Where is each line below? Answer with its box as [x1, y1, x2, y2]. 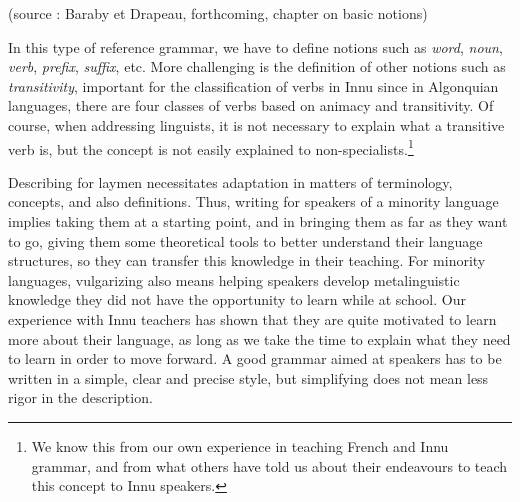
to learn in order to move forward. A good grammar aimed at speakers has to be [8, 348, 502, 369]
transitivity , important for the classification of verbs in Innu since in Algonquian [8, 75, 499, 96]
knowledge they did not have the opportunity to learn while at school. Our [8, 289, 466, 310]
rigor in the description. [8, 387, 153, 408]
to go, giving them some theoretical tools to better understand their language [8, 230, 483, 251]
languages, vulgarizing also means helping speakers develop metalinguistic [8, 269, 460, 290]
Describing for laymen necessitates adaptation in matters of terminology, [8, 171, 453, 192]
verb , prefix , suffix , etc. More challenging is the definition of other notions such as [8, 56, 506, 77]
